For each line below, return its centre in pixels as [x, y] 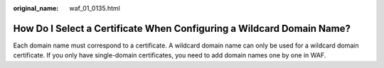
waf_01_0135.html [95, 8]
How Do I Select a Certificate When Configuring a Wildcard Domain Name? [182, 28]
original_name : [36, 8]
